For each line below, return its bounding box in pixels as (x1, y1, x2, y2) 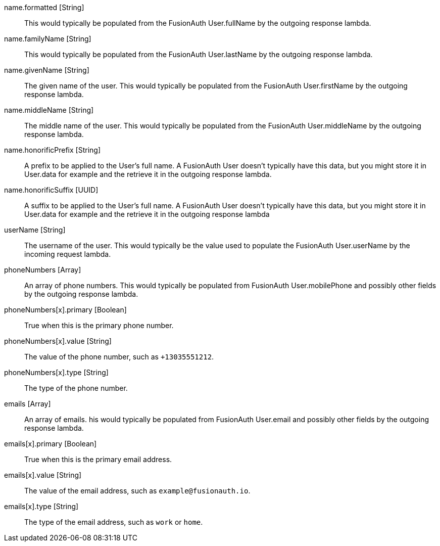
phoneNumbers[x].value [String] (4, 337, 112, 345)
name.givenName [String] (4, 66, 89, 74)
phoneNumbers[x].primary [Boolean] (4, 305, 127, 314)
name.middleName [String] (4, 106, 94, 114)
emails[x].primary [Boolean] (4, 439, 97, 448)
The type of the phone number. (24, 384, 128, 392)
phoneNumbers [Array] (4, 265, 81, 274)
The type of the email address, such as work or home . (24, 518, 203, 526)
